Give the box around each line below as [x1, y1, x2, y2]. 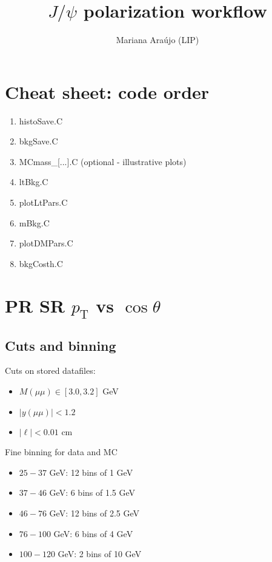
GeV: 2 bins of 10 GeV [58, 547, 142, 560]
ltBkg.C [19, 175, 48, 188]
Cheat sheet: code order [5, 79, 210, 104]
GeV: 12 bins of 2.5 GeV [49, 506, 140, 519]
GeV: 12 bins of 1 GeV [49, 466, 133, 478]
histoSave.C [19, 114, 63, 127]
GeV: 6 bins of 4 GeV [53, 527, 133, 540]
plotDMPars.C [19, 237, 73, 249]
